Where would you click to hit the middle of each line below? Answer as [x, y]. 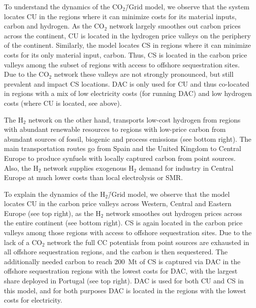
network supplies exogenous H [89, 168]
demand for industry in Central [186, 168]
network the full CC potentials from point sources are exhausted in [148, 242]
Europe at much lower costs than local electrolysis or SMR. [94, 177]
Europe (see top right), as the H [52, 213]
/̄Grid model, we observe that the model [169, 194]
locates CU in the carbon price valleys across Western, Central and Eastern [118, 203]
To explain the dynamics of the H [55, 194]
